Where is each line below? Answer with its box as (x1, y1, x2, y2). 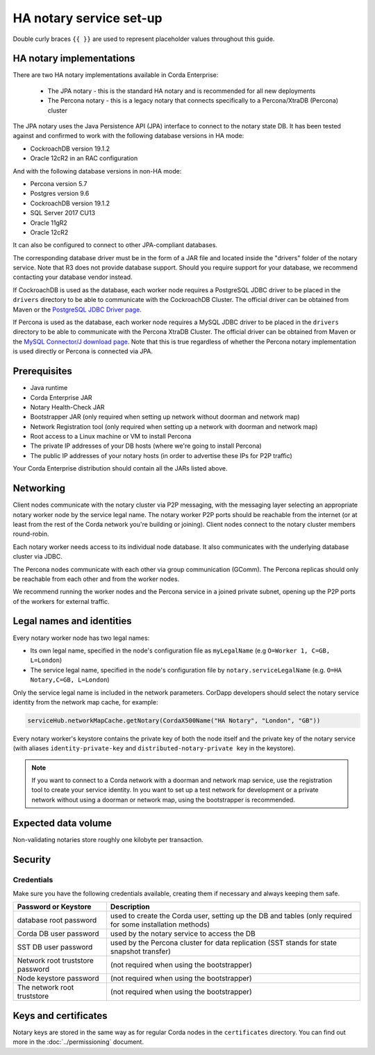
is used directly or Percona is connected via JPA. (12, 347, 153, 355)
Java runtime (30, 384, 68, 392)
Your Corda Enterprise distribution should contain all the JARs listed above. (12, 464, 228, 473)
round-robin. (12, 530, 49, 538)
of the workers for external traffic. (12, 597, 110, 605)
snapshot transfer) (110, 947, 172, 956)
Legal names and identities (12, 615, 132, 627)
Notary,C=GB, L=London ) (30, 675, 110, 684)
